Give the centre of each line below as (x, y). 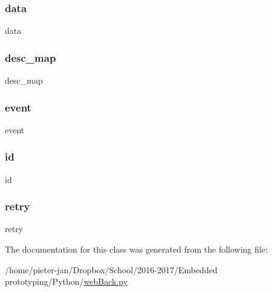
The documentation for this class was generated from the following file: (136, 249)
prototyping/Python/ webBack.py (66, 281)
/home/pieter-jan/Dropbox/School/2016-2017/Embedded (111, 269)
